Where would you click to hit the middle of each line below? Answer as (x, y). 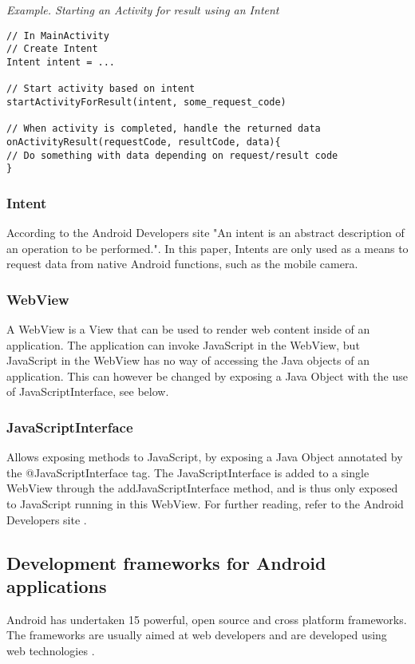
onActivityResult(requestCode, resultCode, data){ (144, 142)
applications (57, 585)
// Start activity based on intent (101, 89)
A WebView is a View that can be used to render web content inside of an (188, 329)
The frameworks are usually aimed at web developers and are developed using (197, 635)
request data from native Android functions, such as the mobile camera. (182, 264)
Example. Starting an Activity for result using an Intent (143, 10)
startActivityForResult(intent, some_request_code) (146, 102)
